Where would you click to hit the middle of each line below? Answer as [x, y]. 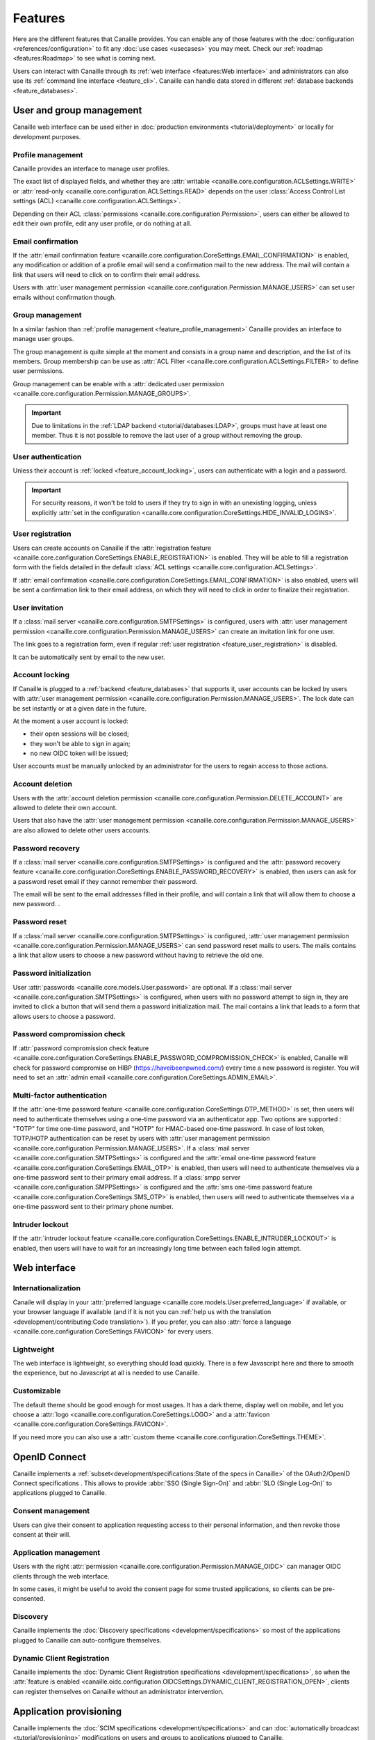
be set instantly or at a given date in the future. [80, 708]
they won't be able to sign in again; [80, 743]
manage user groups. [43, 339]
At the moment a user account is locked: [70, 721]
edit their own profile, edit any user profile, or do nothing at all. [102, 223]
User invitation [38, 608]
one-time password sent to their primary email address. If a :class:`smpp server [127, 1177]
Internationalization [47, 1288]
